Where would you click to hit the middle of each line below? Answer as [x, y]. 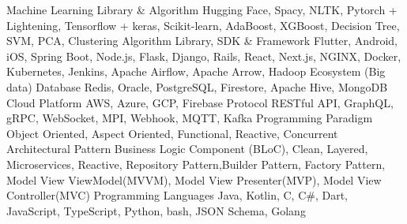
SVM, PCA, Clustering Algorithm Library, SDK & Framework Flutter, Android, [202, 41]
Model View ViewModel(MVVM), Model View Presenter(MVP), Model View [194, 179]
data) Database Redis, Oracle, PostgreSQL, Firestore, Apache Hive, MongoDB [197, 86]
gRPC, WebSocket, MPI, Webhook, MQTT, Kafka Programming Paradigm [190, 118]
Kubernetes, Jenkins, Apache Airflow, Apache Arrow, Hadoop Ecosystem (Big [196, 71]
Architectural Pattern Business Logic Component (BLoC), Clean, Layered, [187, 149]
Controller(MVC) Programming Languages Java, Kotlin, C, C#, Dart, [177, 195]
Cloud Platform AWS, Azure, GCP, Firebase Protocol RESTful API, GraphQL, [200, 102]
